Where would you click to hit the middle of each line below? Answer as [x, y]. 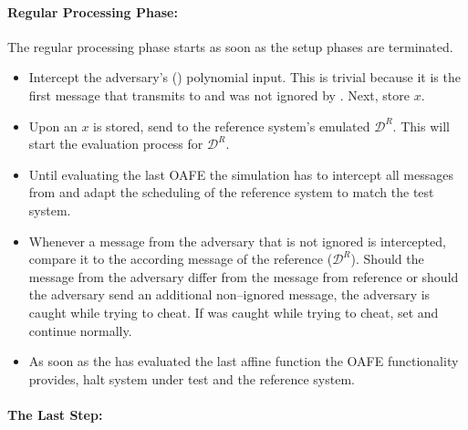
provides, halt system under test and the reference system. [192, 378]
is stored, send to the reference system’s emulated [232, 126]
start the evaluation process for [116, 144]
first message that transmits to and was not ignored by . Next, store [219, 94]
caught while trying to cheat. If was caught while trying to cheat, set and [234, 312]
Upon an [53, 126]
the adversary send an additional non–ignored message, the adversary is [229, 294]
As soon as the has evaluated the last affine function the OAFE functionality [244, 361]
